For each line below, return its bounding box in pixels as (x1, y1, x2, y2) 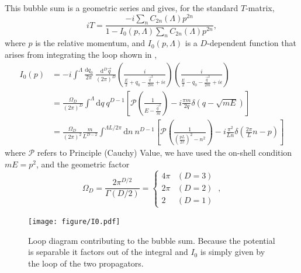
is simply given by (200, 246, 265, 258)
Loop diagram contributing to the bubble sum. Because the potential (28, 234, 275, 246)
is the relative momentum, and (35, 37, 146, 49)
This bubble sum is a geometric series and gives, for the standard (5, 2, 238, 13)
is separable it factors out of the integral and (28, 246, 188, 258)
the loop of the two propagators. (28, 257, 144, 269)
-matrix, (245, 2, 275, 13)
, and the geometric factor (36, 157, 130, 170)
